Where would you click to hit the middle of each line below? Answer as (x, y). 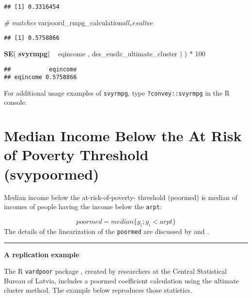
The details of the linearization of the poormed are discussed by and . (107, 231)
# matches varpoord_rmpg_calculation (63, 22)
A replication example (42, 255)
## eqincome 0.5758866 (40, 77)
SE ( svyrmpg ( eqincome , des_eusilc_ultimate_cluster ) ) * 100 (105, 53)
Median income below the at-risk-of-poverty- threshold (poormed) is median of (121, 197)
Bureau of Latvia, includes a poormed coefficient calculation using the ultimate (121, 280)
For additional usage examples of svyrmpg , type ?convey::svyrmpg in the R (117, 92)
